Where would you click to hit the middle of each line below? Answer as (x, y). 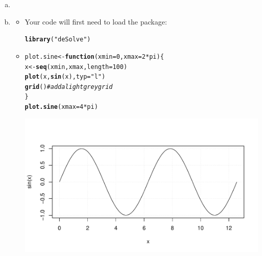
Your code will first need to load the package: (96, 21)
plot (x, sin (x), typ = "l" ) (65, 77)
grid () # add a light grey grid (69, 87)
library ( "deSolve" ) (58, 40)
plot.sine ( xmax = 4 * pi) (61, 107)
